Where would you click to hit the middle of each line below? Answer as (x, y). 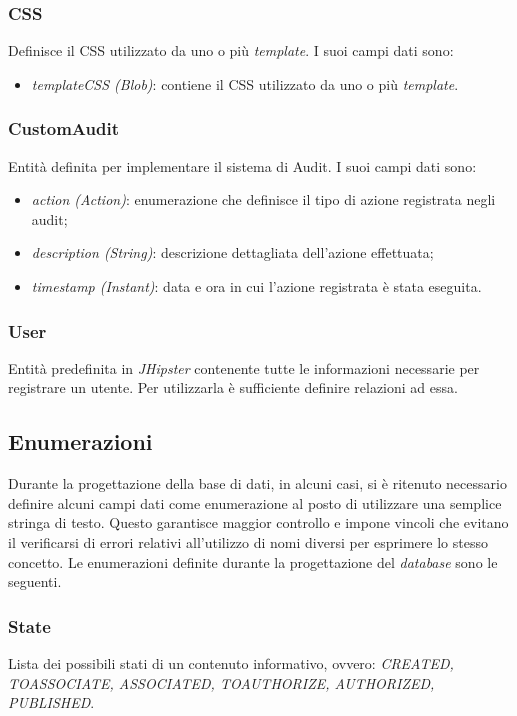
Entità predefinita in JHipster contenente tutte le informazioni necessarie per (244, 367)
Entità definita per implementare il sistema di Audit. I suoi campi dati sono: (242, 165)
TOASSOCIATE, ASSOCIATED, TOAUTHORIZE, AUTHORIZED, (221, 682)
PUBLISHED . (51, 702)
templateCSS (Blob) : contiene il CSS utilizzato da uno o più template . (245, 83)
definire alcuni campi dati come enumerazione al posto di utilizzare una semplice (255, 502)
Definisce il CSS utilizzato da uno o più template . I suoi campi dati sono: (231, 50)
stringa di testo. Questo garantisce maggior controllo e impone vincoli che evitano (258, 522)
